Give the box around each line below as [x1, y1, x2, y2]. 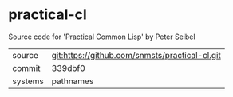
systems [12, 76, 44, 87]
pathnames [51, 76, 94, 87]
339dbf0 [51, 62, 85, 73]
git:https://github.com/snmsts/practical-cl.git [51, 49, 221, 60]
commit [12, 62, 41, 73]
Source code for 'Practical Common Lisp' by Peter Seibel [8, 32, 195, 41]
